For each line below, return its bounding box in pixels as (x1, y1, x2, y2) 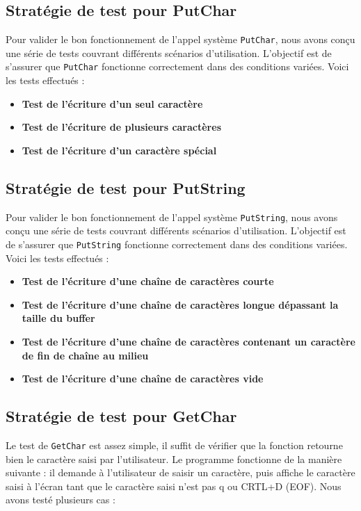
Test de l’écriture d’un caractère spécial (22, 143, 217, 157)
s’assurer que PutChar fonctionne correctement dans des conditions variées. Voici (6, 59, 349, 74)
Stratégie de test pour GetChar (6, 405, 237, 427)
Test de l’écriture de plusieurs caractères (22, 120, 221, 134)
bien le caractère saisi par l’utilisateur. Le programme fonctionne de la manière (6, 451, 342, 466)
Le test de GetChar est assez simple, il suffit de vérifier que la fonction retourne (6, 437, 343, 452)
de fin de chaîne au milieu (22, 348, 149, 362)
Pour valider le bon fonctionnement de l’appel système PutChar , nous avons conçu (6, 32, 355, 47)
